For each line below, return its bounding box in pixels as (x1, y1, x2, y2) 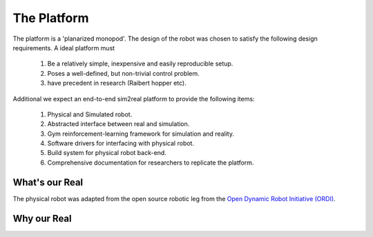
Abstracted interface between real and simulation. (47, 120, 190, 128)
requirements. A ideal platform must (12, 43, 115, 52)
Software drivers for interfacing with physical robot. (47, 139, 195, 147)
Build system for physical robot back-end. (47, 149, 167, 157)
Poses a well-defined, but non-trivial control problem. (47, 69, 200, 77)
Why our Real (12, 212, 72, 224)
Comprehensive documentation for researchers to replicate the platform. (47, 158, 254, 167)
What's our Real (12, 176, 84, 188)
